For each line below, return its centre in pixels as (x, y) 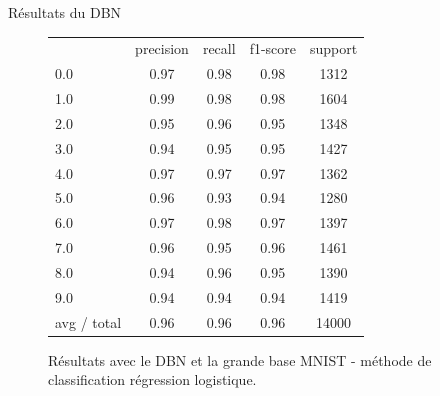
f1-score (273, 48)
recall (219, 48)
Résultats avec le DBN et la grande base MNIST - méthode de (240, 359)
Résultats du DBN (65, 12)
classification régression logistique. (152, 379)
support (334, 48)
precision (162, 48)
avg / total (88, 321)
